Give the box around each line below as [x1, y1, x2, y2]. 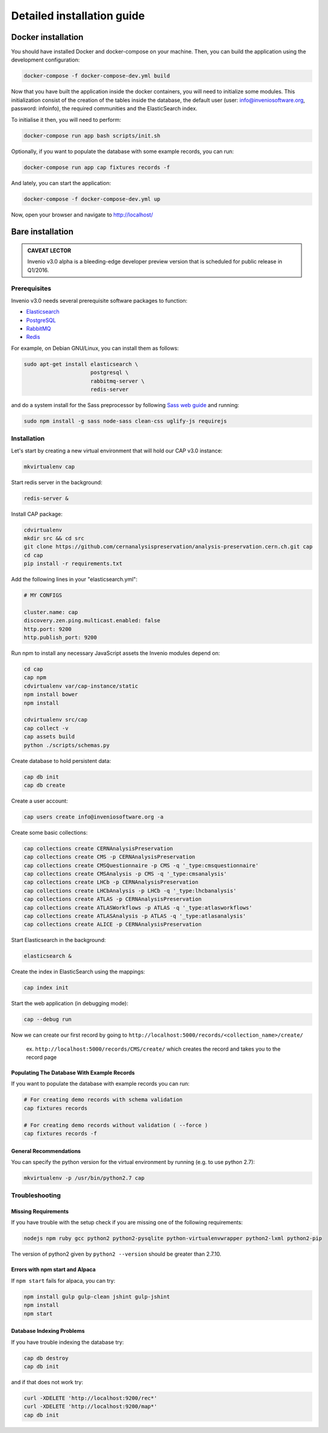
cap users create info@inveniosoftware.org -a [23, 813, 164, 820]
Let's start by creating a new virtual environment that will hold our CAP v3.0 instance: [11, 447, 223, 454]
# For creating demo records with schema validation [23, 1096, 183, 1103]
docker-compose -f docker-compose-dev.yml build [23, 72, 170, 80]
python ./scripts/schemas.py [23, 742, 110, 748]
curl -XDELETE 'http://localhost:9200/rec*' [23, 1394, 158, 1402]
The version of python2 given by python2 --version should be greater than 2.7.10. [11, 1250, 222, 1257]
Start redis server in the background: [11, 478, 102, 486]
